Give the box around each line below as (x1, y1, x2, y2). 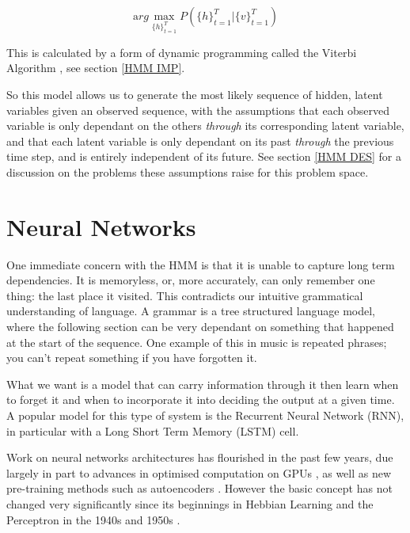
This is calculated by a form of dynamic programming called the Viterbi (6, 44, 357, 60)
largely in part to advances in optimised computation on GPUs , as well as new (6, 464, 392, 481)
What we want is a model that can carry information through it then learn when (6, 375, 399, 392)
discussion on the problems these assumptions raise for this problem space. (6, 163, 369, 180)
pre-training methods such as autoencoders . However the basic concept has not (6, 480, 393, 497)
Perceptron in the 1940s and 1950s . (6, 511, 180, 527)
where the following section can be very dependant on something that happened (6, 318, 394, 334)
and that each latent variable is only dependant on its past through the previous (6, 132, 394, 149)
